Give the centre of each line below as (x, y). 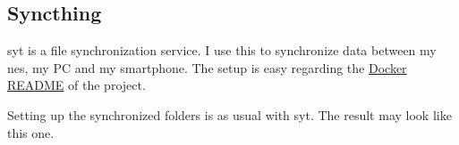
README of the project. (76, 85)
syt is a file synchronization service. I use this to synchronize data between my (222, 50)
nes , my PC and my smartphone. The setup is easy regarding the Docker (207, 67)
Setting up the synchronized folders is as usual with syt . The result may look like (229, 114)
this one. (31, 132)
